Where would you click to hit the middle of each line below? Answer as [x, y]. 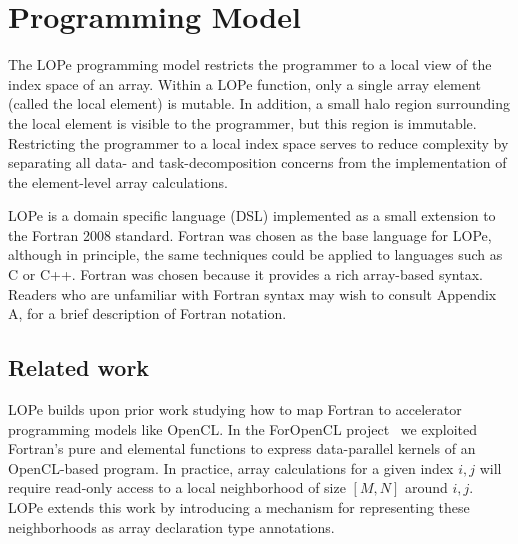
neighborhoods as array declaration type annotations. [171, 526]
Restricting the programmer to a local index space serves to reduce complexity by [258, 142]
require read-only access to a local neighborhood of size [177, 487]
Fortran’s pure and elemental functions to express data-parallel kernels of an [242, 448]
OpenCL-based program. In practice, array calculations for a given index [231, 467]
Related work [79, 367]
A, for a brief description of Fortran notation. [147, 313]
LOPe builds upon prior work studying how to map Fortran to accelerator [235, 409]
